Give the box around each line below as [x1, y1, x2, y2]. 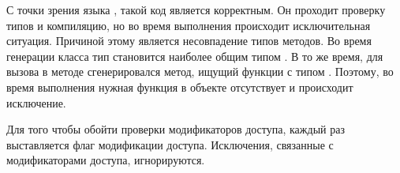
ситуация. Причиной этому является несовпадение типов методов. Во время [6, 32, 372, 49]
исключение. [6, 94, 66, 111]
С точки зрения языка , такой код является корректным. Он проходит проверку [6, 2, 386, 17]
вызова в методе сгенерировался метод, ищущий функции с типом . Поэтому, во [6, 63, 394, 80]
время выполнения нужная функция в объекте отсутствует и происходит [6, 78, 353, 95]
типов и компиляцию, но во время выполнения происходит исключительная [6, 17, 371, 33]
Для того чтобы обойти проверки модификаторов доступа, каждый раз [6, 121, 345, 137]
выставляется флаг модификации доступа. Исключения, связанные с [6, 136, 334, 152]
